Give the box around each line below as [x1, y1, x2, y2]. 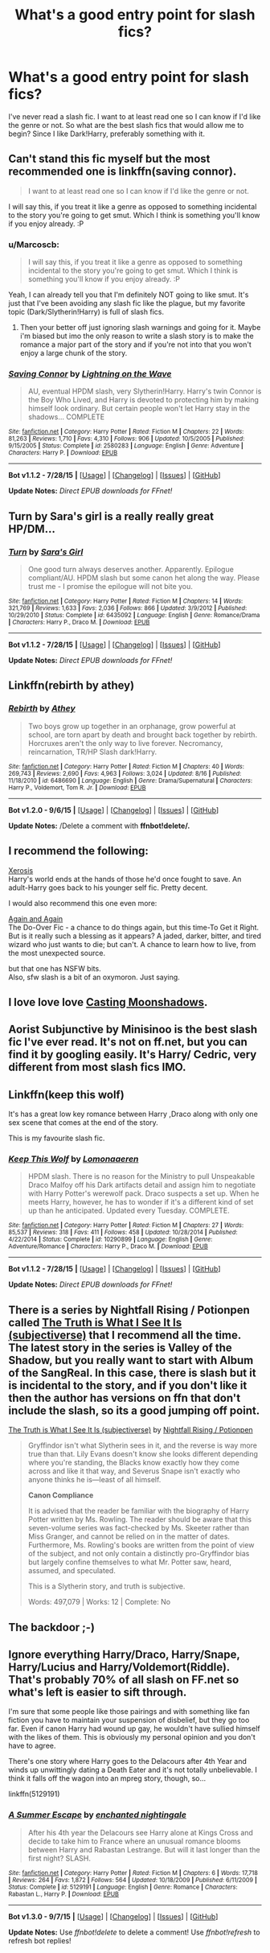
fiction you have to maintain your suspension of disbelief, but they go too [8, 1716, 250, 1725]
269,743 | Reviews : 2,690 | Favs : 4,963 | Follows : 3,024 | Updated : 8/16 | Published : [8, 769, 242, 777]
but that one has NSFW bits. [8, 963, 102, 973]
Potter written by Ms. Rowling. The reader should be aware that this [27, 1514, 252, 1524]
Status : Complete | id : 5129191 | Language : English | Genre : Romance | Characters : [8, 1883, 239, 1891]
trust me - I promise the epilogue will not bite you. [27, 582, 193, 591]
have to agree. [8, 1741, 56, 1751]
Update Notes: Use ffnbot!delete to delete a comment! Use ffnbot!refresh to [8, 1927, 260, 1937]
